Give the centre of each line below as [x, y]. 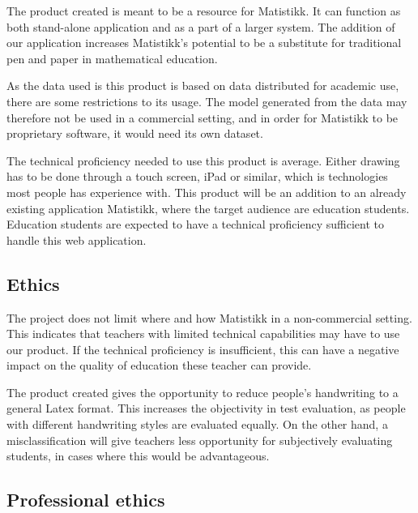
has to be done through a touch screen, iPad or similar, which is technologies [197, 176]
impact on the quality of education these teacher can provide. [159, 365]
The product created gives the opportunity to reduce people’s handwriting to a [203, 392]
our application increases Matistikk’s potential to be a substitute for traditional [204, 43]
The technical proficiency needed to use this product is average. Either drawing [203, 160]
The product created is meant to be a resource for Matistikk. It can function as [204, 11]
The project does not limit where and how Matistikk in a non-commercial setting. [209, 317]
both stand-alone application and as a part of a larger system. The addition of [201, 26]
